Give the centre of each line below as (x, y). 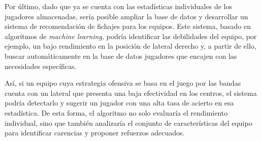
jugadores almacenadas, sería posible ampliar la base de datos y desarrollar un (126, 16)
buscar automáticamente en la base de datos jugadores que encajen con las (121, 56)
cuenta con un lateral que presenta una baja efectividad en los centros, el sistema (131, 93)
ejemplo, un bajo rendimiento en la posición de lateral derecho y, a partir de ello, (130, 46)
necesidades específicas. (41, 66)
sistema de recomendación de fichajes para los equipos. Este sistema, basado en (128, 26)
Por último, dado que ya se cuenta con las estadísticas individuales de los (118, 6)
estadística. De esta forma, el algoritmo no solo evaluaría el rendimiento (116, 112)
